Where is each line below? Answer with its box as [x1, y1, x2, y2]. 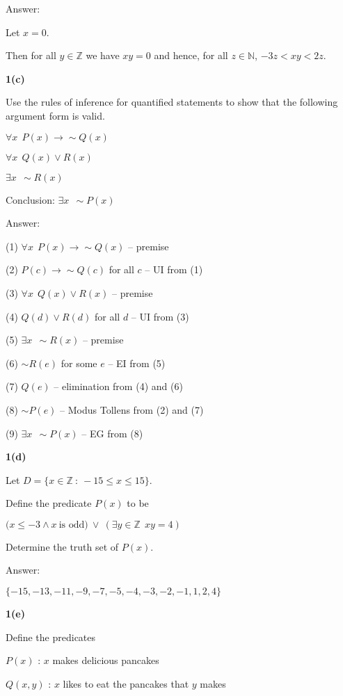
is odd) [58, 519, 88, 530]
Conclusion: [6, 192, 55, 207]
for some [61, 355, 97, 370]
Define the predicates [6, 629, 96, 644]
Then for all [6, 48, 56, 63]
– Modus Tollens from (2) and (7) [60, 402, 204, 416]
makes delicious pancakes [52, 653, 159, 667]
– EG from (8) [81, 426, 143, 440]
